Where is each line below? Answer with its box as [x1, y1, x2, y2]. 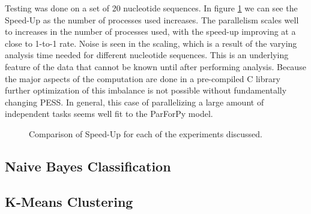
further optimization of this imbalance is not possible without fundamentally [5, 84, 287, 97]
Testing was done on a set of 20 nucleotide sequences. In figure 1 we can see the [5, 2, 298, 14]
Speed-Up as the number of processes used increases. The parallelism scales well [5, 13, 299, 26]
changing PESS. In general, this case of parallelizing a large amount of [5, 95, 264, 108]
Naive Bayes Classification [5, 156, 171, 175]
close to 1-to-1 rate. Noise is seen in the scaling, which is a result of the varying [5, 37, 297, 49]
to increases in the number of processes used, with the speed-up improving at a [5, 25, 296, 38]
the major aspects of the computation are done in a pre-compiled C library [5, 72, 280, 85]
